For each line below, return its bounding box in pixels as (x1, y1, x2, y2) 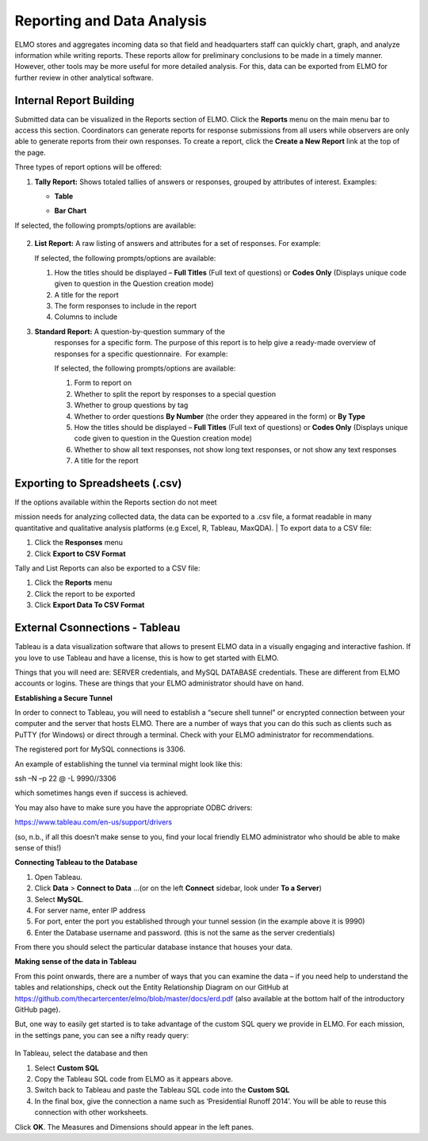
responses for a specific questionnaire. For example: (54, 349, 228, 359)
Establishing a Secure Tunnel (14, 693, 113, 702)
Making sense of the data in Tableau (14, 957, 137, 966)
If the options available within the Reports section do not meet (14, 498, 217, 507)
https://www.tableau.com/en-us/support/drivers (14, 817, 173, 827)
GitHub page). (14, 1005, 61, 1015)
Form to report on (74, 378, 132, 388)
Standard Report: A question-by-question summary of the (34, 326, 226, 336)
